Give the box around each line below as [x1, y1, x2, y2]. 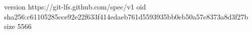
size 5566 [4, 21, 32, 31]
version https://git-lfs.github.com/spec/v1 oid [4, 1, 146, 11]
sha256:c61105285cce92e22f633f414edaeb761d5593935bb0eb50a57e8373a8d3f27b [4, 11, 248, 21]
